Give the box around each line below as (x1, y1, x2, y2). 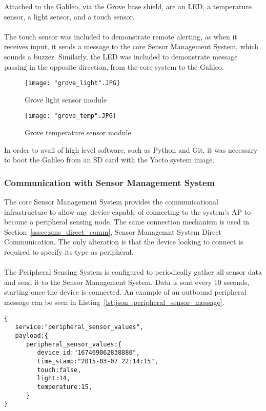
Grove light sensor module (25, 94, 107, 105)
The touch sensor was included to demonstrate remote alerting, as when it (4, 31, 237, 42)
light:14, (37, 375, 70, 382)
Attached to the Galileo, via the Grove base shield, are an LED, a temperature (4, 1, 252, 11)
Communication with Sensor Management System (4, 176, 215, 189)
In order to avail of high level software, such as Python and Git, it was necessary (4, 144, 258, 155)
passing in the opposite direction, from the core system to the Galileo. (4, 61, 224, 72)
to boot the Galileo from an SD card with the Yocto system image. (4, 154, 215, 165)
